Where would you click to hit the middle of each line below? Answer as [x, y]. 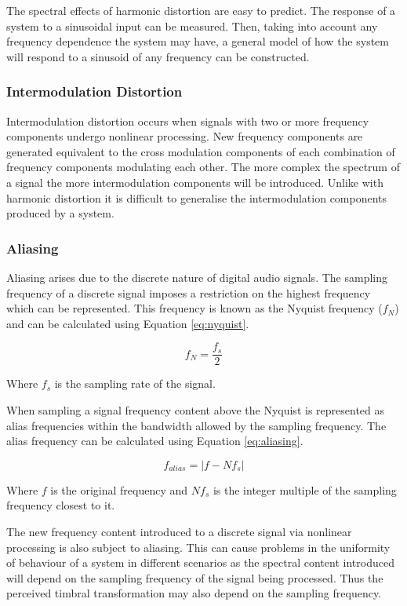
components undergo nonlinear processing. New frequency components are [185, 136]
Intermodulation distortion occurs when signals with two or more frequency [188, 120]
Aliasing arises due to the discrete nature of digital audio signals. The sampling [197, 277]
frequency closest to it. [61, 505]
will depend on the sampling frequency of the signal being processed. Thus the [195, 577]
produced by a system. [60, 213]
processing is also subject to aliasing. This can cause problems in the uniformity [198, 547]
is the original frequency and [119, 489]
